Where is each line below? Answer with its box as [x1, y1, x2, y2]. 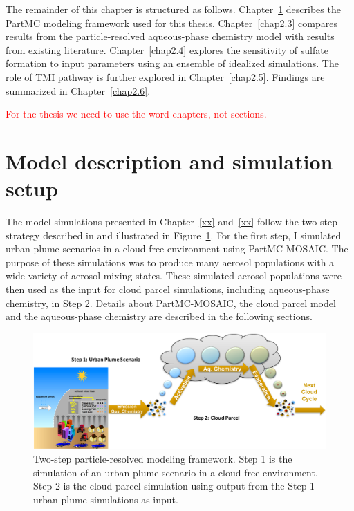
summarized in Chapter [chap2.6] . [6, 83, 151, 97]
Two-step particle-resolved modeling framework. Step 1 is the [33, 452, 292, 466]
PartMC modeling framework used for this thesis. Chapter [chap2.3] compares [6, 15, 337, 30]
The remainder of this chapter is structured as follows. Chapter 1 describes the [6, 2, 341, 16]
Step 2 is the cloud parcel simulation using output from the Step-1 [33, 479, 315, 493]
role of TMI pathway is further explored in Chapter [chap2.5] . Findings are [6, 69, 325, 84]
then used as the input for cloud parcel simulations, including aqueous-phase [6, 282, 330, 297]
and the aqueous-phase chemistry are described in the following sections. [6, 309, 313, 324]
